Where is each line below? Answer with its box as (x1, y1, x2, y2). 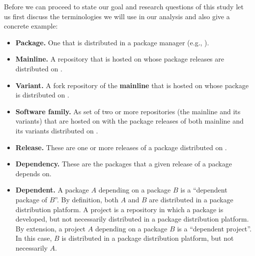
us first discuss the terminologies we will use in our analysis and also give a (4, 11, 230, 21)
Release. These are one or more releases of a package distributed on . (15, 142, 227, 152)
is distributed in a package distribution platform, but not (61, 233, 234, 243)
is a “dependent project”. (177, 223, 252, 233)
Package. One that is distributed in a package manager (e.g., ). (15, 37, 209, 47)
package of (15, 194, 47, 204)
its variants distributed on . (15, 125, 98, 135)
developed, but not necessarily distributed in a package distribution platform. (15, 214, 249, 224)
